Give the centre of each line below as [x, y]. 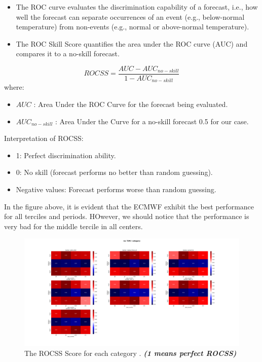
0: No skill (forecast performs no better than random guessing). [114, 172]
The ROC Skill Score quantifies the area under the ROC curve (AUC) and [132, 43]
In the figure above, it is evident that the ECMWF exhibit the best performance [129, 206]
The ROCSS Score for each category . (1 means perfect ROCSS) [130, 353]
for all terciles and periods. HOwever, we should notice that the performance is [127, 216]
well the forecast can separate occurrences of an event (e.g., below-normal [130, 16]
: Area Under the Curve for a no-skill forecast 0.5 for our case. [152, 121]
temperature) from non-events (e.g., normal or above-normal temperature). [133, 27]
